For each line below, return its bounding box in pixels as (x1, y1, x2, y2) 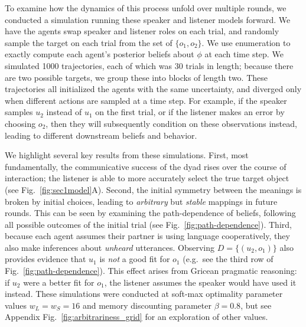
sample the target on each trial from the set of (5, 36, 172, 48)
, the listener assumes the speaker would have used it (104, 276, 297, 288)
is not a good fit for (99, 253, 170, 265)
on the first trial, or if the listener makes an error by (95, 106, 285, 118)
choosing (5, 117, 36, 129)
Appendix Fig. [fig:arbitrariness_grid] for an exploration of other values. (5, 310, 268, 323)
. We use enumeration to (201, 36, 291, 48)
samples (5, 106, 33, 118)
